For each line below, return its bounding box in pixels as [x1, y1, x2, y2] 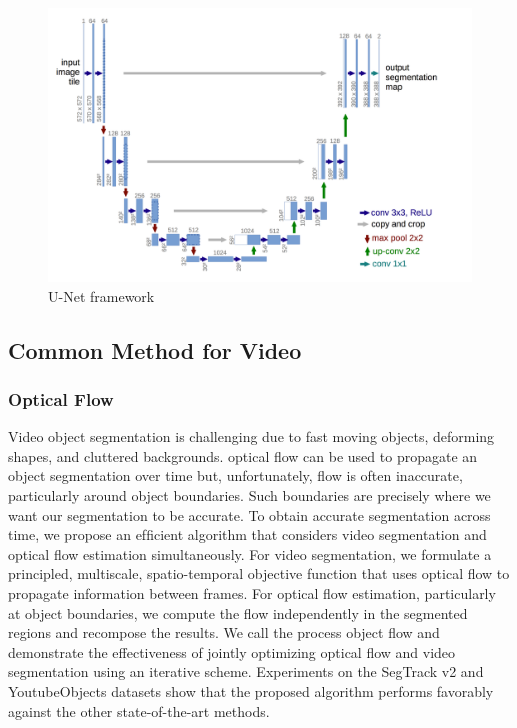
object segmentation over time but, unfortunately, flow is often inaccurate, [8, 465, 463, 486]
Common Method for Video [8, 334, 302, 365]
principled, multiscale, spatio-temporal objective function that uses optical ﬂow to [8, 563, 510, 584]
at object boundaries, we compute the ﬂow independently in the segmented [8, 602, 468, 623]
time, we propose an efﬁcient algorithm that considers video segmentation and [8, 524, 487, 545]
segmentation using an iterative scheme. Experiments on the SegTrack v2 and [8, 661, 484, 682]
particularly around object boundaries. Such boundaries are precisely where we [8, 485, 491, 506]
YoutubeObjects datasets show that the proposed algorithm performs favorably [8, 681, 494, 702]
